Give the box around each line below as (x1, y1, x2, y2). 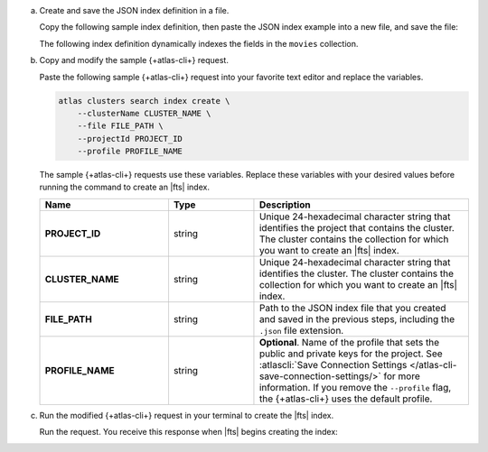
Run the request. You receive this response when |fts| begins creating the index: (39, 427, 338, 438)
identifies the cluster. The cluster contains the (258, 267, 455, 280)
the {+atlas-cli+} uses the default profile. (258, 392, 433, 405)
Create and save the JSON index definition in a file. (39, 5, 230, 15)
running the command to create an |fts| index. (39, 181, 210, 193)
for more (383, 370, 420, 383)
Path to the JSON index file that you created (258, 301, 446, 314)
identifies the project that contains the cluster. (258, 221, 455, 234)
